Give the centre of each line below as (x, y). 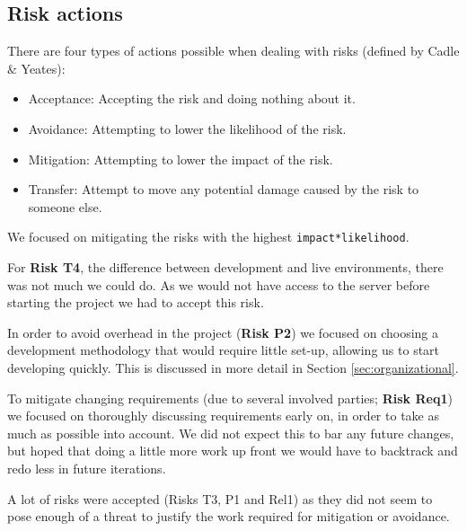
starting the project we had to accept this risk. (136, 302)
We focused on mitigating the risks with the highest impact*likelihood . (208, 237)
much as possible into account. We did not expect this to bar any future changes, (231, 433)
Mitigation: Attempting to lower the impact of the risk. (181, 159)
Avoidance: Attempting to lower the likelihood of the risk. (187, 128)
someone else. (65, 206)
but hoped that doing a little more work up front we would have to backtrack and (233, 451)
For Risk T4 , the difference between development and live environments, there (225, 267)
